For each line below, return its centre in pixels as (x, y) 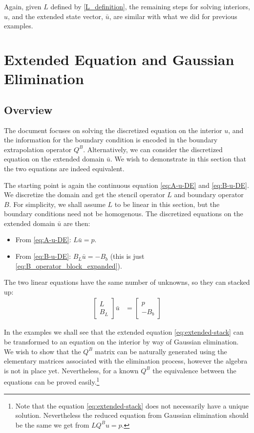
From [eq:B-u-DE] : (43, 256)
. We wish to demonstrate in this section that (179, 159)
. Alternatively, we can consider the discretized (153, 149)
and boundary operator (209, 194)
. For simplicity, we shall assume (57, 204)
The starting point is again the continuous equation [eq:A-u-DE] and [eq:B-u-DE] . (127, 185)
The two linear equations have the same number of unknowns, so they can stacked (127, 282)
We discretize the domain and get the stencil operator (85, 194)
